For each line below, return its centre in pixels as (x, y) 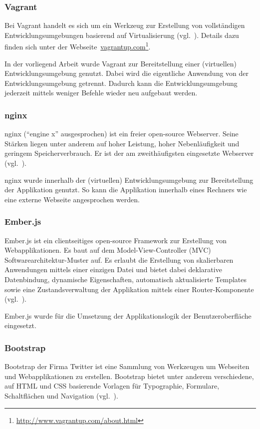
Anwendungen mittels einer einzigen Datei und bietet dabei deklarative (113, 269)
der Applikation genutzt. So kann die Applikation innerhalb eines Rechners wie (126, 190)
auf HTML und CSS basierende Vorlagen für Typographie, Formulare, (112, 386)
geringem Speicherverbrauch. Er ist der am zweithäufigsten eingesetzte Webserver (129, 153)
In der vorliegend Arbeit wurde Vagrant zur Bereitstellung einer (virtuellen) (121, 63)
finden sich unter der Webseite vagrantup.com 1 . (78, 46)
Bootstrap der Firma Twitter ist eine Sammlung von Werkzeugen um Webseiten (127, 366)
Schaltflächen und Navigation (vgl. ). (61, 395)
